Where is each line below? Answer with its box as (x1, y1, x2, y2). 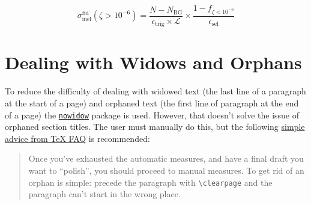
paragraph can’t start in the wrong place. (28, 188, 181, 200)
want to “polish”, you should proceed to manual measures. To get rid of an (28, 164, 304, 176)
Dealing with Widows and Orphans (5, 50, 302, 75)
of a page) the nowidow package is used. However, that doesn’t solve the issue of (5, 108, 300, 121)
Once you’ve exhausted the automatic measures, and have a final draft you (28, 152, 304, 165)
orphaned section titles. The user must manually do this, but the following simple (5, 120, 305, 133)
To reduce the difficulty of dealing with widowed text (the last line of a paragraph (5, 85, 306, 97)
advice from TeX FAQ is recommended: (5, 132, 150, 144)
